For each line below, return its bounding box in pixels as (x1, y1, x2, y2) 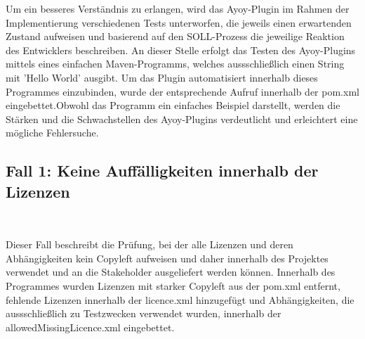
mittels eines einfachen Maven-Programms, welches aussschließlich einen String (6, 56, 345, 71)
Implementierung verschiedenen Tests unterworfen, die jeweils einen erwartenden (6, 15, 352, 30)
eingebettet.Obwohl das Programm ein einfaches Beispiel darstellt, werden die (6, 98, 340, 113)
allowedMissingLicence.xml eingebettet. (6, 319, 175, 334)
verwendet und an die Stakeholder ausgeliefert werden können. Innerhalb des (6, 264, 336, 279)
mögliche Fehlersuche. (6, 125, 99, 140)
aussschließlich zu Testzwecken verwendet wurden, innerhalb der (6, 306, 281, 321)
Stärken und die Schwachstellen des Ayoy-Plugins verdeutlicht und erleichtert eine (6, 111, 358, 126)
